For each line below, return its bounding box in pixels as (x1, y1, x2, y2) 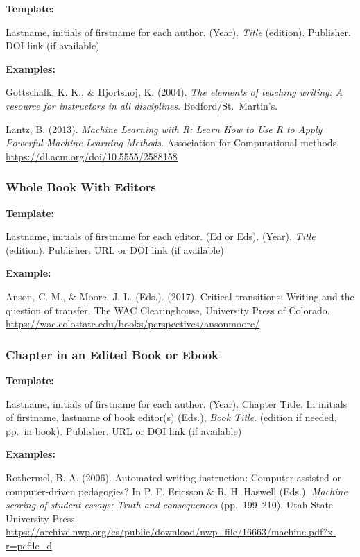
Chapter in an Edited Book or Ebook (6, 345, 219, 363)
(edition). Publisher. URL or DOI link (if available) (6, 242, 224, 257)
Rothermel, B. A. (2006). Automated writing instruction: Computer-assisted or (6, 470, 341, 484)
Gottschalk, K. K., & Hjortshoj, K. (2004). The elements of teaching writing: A (6, 85, 343, 99)
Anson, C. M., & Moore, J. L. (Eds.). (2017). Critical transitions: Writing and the (6, 289, 354, 303)
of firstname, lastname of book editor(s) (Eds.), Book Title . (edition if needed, (6, 410, 337, 425)
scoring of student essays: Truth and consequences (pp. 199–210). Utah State (6, 497, 334, 512)
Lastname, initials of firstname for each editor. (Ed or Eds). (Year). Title (6, 229, 316, 243)
